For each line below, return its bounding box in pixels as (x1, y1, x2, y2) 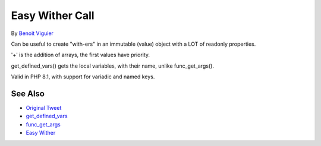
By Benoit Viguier (11, 30, 53, 37)
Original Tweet (26, 104, 62, 112)
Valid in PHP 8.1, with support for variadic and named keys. (11, 73, 155, 80)
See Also (11, 88, 45, 99)
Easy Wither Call (11, 9, 95, 22)
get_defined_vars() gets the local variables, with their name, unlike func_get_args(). (11, 62, 214, 69)
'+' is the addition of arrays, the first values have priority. (11, 51, 150, 59)
